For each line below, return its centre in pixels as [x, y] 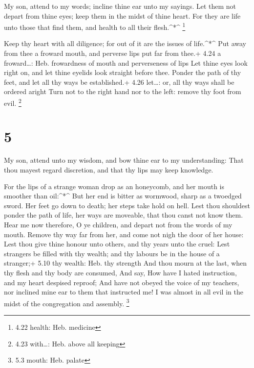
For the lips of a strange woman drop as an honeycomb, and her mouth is [114, 186]
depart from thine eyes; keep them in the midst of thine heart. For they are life [122, 15]
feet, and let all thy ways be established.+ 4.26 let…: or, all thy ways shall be [119, 82]
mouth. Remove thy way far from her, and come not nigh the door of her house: [124, 234]
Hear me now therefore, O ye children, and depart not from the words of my [118, 224]
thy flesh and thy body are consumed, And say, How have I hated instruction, [120, 272]
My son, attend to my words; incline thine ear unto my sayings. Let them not [120, 6]
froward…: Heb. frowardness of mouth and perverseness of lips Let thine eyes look [126, 62]
